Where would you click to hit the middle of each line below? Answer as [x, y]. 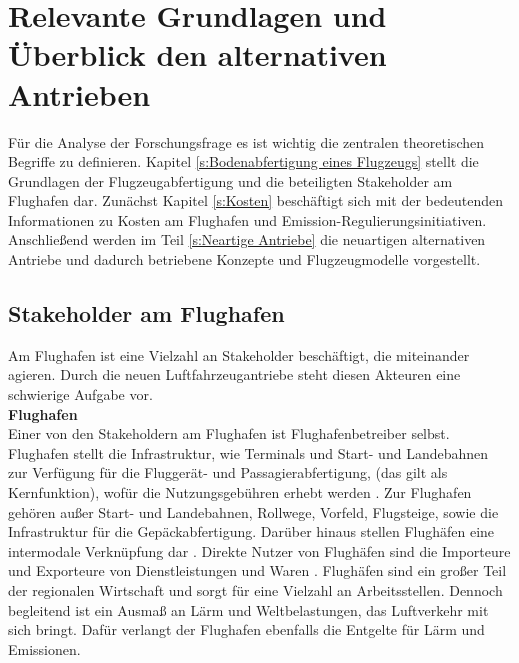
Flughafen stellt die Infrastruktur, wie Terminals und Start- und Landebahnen [248, 452]
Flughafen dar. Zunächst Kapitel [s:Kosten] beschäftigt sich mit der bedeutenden [255, 200]
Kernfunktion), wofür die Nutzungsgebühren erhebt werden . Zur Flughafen [240, 492]
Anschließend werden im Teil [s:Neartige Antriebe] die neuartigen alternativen [247, 239]
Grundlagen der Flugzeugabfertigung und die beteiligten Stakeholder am [230, 180]
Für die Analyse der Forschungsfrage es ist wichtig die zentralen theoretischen [246, 141]
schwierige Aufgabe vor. [80, 394]
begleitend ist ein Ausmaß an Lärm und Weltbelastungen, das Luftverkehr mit [248, 609]
